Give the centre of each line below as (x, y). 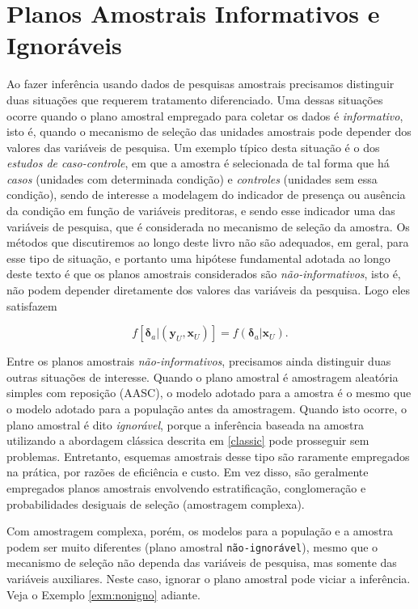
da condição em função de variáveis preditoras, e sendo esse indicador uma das (201, 211)
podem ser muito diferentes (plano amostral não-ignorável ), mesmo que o (192, 546)
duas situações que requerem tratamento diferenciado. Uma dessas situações (195, 99)
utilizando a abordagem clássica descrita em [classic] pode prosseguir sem (188, 440)
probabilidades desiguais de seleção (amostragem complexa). (156, 503)
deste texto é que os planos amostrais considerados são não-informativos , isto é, (204, 274)
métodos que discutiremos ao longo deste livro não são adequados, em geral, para (208, 242)
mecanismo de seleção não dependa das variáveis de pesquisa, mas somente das (202, 562)
